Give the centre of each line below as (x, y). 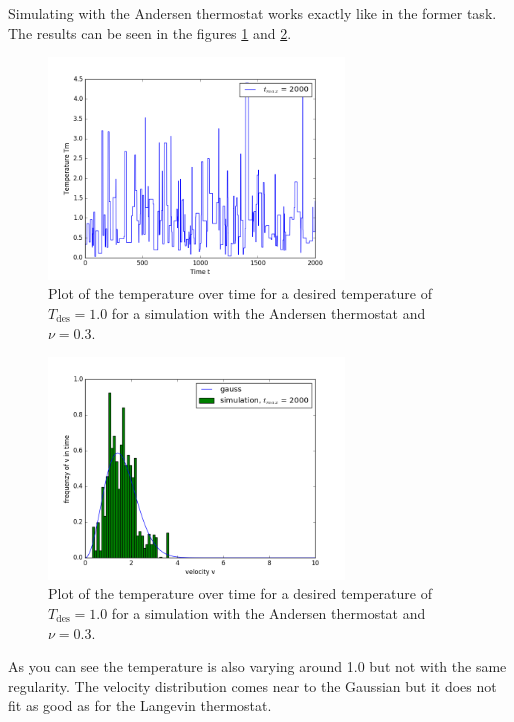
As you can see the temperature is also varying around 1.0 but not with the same (257, 666)
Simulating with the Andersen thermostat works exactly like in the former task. (252, 13)
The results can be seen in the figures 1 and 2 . (150, 32)
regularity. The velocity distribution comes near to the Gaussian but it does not (252, 685)
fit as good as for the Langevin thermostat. (140, 705)
